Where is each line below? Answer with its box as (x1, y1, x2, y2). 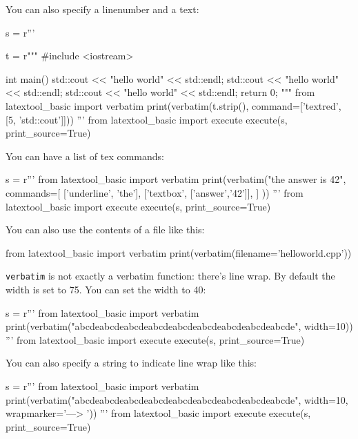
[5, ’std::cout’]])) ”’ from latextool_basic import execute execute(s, (6, 112, 288, 126)
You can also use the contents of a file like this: (6, 222, 205, 237)
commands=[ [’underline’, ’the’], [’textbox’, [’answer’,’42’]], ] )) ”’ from (6, 185, 304, 199)
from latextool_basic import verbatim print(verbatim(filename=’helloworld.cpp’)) (6, 245, 352, 260)
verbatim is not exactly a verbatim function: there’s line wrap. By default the (6, 269, 335, 283)
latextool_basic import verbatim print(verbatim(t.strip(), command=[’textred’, (6, 98, 341, 113)
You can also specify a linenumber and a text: (6, 2, 199, 16)
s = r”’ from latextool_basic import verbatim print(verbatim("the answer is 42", (6, 172, 346, 186)
